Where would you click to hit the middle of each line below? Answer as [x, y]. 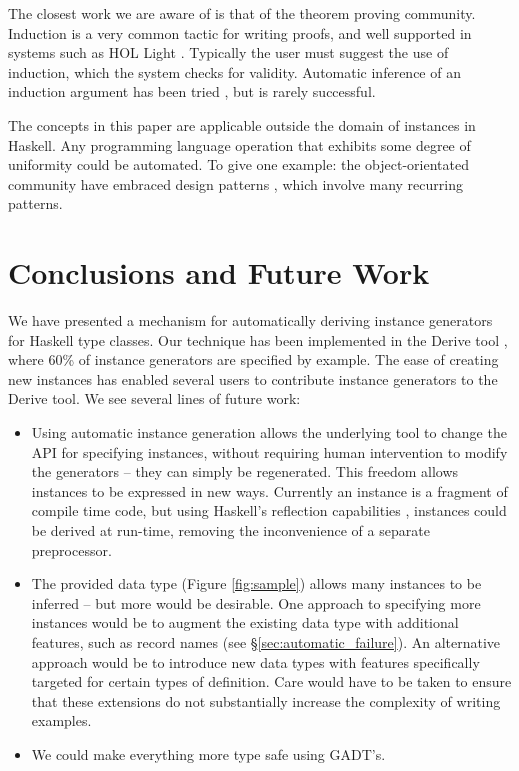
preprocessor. [71, 549]
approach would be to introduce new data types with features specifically [255, 661]
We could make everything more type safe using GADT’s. [208, 753]
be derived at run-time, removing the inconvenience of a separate [230, 530]
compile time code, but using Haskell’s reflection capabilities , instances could [269, 510]
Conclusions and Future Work [219, 272]
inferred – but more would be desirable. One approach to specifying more [256, 602]
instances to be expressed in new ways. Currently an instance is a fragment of [269, 490]
